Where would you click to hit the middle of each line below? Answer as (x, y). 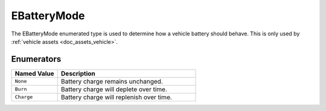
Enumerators (36, 59)
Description (78, 73)
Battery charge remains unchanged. (112, 81)
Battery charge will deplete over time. (114, 89)
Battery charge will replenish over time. (116, 97)
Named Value (34, 73)
